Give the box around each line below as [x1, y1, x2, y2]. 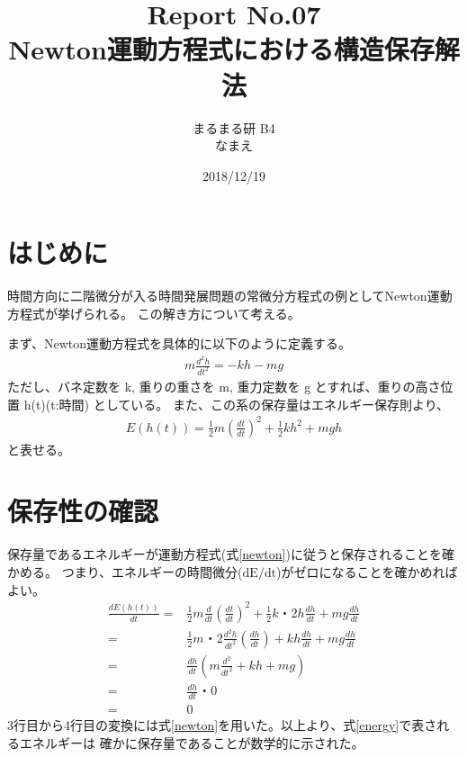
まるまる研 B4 [193, 118, 275, 137]
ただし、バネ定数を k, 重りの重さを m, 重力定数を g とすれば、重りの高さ [7, 376, 441, 395]
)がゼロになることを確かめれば [276, 563, 458, 581]
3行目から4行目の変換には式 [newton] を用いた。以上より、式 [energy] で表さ [7, 716, 437, 734]
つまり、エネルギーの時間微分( [61, 563, 243, 581]
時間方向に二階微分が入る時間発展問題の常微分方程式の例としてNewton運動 [7, 286, 453, 305]
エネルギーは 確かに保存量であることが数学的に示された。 [19, 733, 364, 752]
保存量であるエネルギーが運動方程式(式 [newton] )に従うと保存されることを [7, 545, 442, 563]
